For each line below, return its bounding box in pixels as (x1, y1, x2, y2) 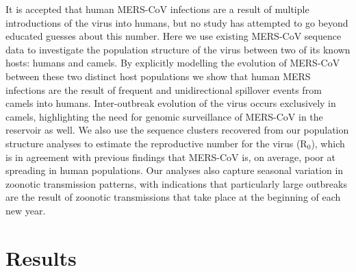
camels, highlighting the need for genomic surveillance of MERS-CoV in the (5, 109, 323, 123)
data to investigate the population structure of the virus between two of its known (5, 42, 351, 56)
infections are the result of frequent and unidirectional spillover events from (5, 82, 322, 97)
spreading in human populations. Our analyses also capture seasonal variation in (5, 163, 344, 177)
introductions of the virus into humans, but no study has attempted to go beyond (5, 15, 348, 29)
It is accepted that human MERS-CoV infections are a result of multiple (5, 2, 309, 16)
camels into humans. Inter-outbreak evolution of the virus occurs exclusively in (5, 96, 336, 110)
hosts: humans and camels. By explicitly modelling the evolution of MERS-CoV (5, 55, 340, 70)
